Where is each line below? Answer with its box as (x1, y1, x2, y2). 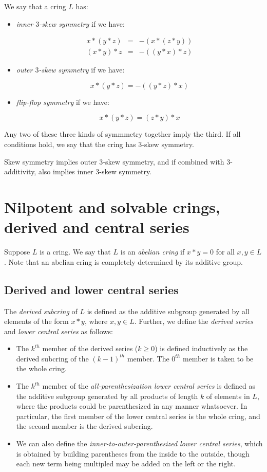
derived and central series (4, 216, 189, 238)
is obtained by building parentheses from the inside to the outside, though (16, 448, 250, 459)
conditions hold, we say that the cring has (4, 139, 136, 150)
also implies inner (38, 166, 93, 177)
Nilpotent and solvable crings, (4, 196, 220, 217)
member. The (127, 353, 169, 364)
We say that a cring (4, 1, 66, 11)
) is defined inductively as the (155, 343, 248, 354)
